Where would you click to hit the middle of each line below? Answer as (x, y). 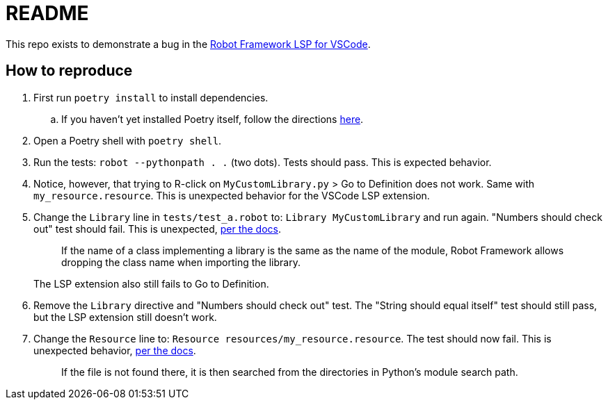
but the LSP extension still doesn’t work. (125, 317)
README (47, 13)
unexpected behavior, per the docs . (115, 350)
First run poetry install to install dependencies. (151, 97)
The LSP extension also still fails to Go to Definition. (151, 283)
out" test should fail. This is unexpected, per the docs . (158, 229)
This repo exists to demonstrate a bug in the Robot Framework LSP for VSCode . (188, 44)
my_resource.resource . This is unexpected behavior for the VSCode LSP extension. (232, 195)
